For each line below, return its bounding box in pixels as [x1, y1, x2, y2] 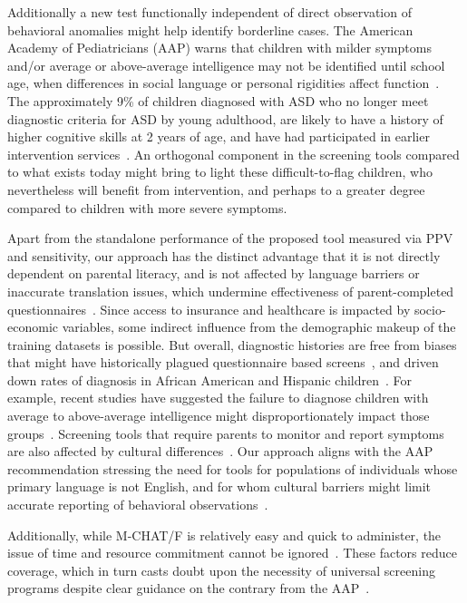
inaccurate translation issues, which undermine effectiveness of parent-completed [7, 281, 454, 300]
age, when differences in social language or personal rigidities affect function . [7, 73, 440, 92]
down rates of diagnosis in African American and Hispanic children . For [7, 370, 413, 389]
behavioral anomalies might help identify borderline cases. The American [7, 20, 413, 39]
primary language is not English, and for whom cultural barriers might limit [7, 477, 432, 496]
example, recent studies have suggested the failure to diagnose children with [7, 388, 429, 407]
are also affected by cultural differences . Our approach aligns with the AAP [7, 442, 433, 461]
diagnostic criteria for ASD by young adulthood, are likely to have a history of [7, 109, 443, 128]
